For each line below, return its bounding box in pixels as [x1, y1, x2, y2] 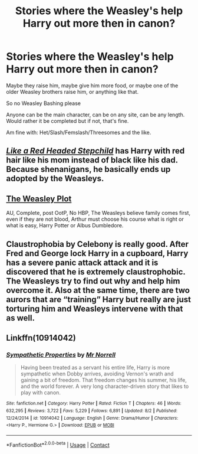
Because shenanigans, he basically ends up [6, 164, 171, 175]
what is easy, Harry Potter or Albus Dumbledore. [6, 222, 124, 229]
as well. [6, 313, 35, 323]
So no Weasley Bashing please [6, 99, 81, 107]
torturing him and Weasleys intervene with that [6, 303, 183, 313]
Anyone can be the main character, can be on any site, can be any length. [6, 111, 185, 118]
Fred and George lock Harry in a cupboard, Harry [6, 248, 189, 258]
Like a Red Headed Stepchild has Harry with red [6, 146, 185, 156]
